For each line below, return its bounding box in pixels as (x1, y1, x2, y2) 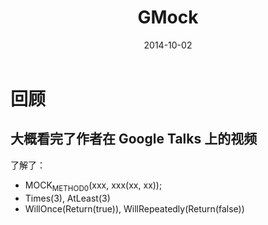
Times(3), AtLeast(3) (24, 192, 111, 204)
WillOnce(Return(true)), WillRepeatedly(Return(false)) (24, 202, 245, 215)
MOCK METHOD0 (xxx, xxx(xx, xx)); (24, 179, 163, 193)
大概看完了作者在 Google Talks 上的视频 (10, 131, 258, 148)
